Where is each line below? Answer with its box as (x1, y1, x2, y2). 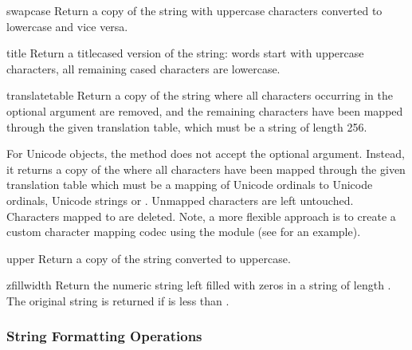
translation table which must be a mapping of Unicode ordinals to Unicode (6, 176, 373, 193)
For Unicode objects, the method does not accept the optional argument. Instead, (6, 145, 405, 162)
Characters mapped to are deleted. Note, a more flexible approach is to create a (6, 207, 396, 224)
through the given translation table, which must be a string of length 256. (6, 118, 367, 135)
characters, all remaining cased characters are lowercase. (6, 60, 281, 77)
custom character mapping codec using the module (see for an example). (6, 223, 361, 240)
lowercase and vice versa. (6, 18, 128, 34)
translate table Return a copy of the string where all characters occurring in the (6, 87, 393, 104)
